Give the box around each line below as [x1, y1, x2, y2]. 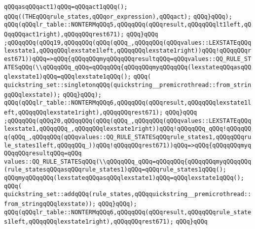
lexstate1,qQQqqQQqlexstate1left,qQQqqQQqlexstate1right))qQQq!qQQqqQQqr [4, 47, 252, 55]
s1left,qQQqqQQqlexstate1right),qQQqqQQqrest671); [4, 218, 174, 226]
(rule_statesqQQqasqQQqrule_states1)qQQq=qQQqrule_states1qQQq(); [4, 166, 227, 173]
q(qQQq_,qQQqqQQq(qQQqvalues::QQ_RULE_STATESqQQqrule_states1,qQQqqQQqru [4, 133, 252, 141]
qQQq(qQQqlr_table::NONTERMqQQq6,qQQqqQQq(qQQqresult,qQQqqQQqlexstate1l [4, 99, 252, 107]
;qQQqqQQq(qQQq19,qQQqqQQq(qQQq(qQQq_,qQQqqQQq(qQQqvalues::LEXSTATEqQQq [4, 39, 252, 46]
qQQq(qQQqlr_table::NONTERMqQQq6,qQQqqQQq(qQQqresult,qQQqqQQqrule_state [4, 208, 252, 216]
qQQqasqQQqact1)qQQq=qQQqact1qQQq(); [4, 3, 128, 10]
